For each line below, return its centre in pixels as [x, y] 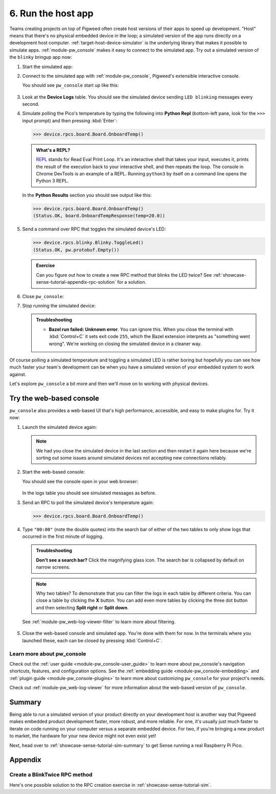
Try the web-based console [54, 398]
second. [31, 104]
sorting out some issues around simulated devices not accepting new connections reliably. [131, 458]
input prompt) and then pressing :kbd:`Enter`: [70, 121]
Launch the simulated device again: [60, 427]
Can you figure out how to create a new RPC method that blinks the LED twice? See [124, 275]
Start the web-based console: [54, 472]
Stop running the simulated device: [59, 306]
